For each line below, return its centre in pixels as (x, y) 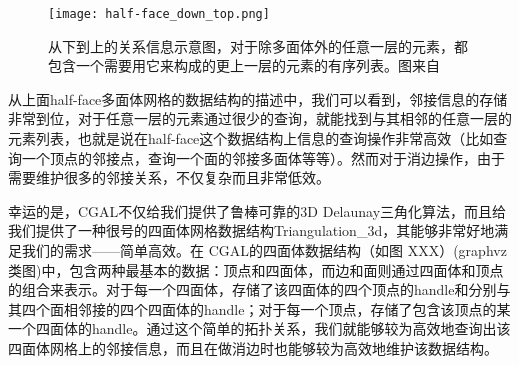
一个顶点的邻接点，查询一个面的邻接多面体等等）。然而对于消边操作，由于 (263, 157)
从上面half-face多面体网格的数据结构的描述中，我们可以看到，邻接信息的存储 (258, 98)
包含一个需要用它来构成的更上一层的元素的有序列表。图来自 (244, 65)
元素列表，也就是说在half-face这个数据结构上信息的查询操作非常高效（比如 (251, 138)
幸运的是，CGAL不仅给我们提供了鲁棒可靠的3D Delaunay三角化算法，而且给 (257, 210)
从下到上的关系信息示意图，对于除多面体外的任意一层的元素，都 (258, 45)
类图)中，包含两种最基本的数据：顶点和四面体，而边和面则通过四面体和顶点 (256, 269)
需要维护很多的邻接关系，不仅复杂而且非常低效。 (169, 177)
